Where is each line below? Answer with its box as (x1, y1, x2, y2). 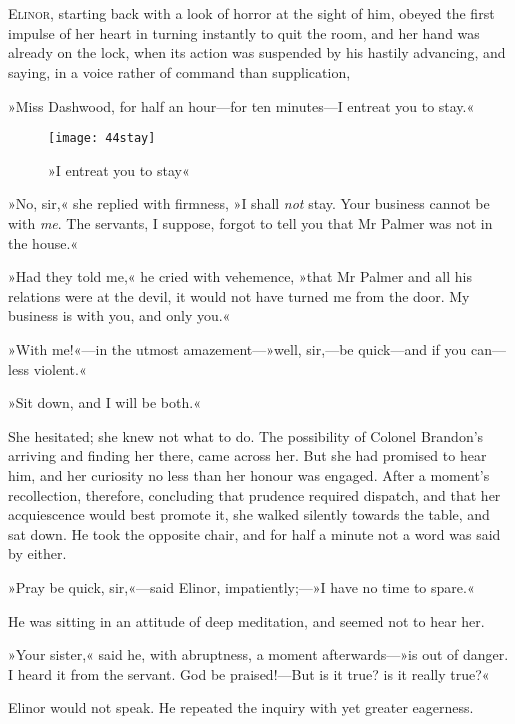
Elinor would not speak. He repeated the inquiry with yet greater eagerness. (8, 697, 474, 718)
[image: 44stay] (48, 131, 156, 146)
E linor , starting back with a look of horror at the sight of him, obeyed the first (8, 3, 495, 24)
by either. (8, 543, 67, 564)
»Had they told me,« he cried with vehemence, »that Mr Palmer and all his (8, 266, 472, 287)
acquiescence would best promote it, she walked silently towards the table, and (8, 504, 490, 525)
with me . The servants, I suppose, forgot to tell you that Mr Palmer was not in (8, 213, 493, 233)
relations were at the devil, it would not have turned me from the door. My (8, 285, 470, 306)
